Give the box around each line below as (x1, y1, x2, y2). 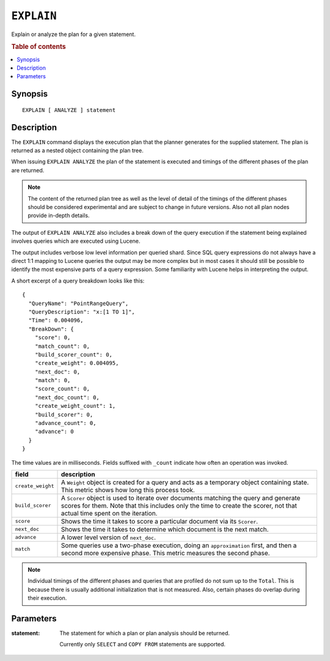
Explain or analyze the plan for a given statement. (11, 31, 136, 38)
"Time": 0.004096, (28, 317, 84, 324)
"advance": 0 (34, 428, 74, 435)
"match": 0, (34, 377, 71, 384)
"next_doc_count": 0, (34, 394, 100, 401)
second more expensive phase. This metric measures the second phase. (61, 548, 270, 557)
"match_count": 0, (34, 342, 90, 350)
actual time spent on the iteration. (61, 509, 158, 517)
